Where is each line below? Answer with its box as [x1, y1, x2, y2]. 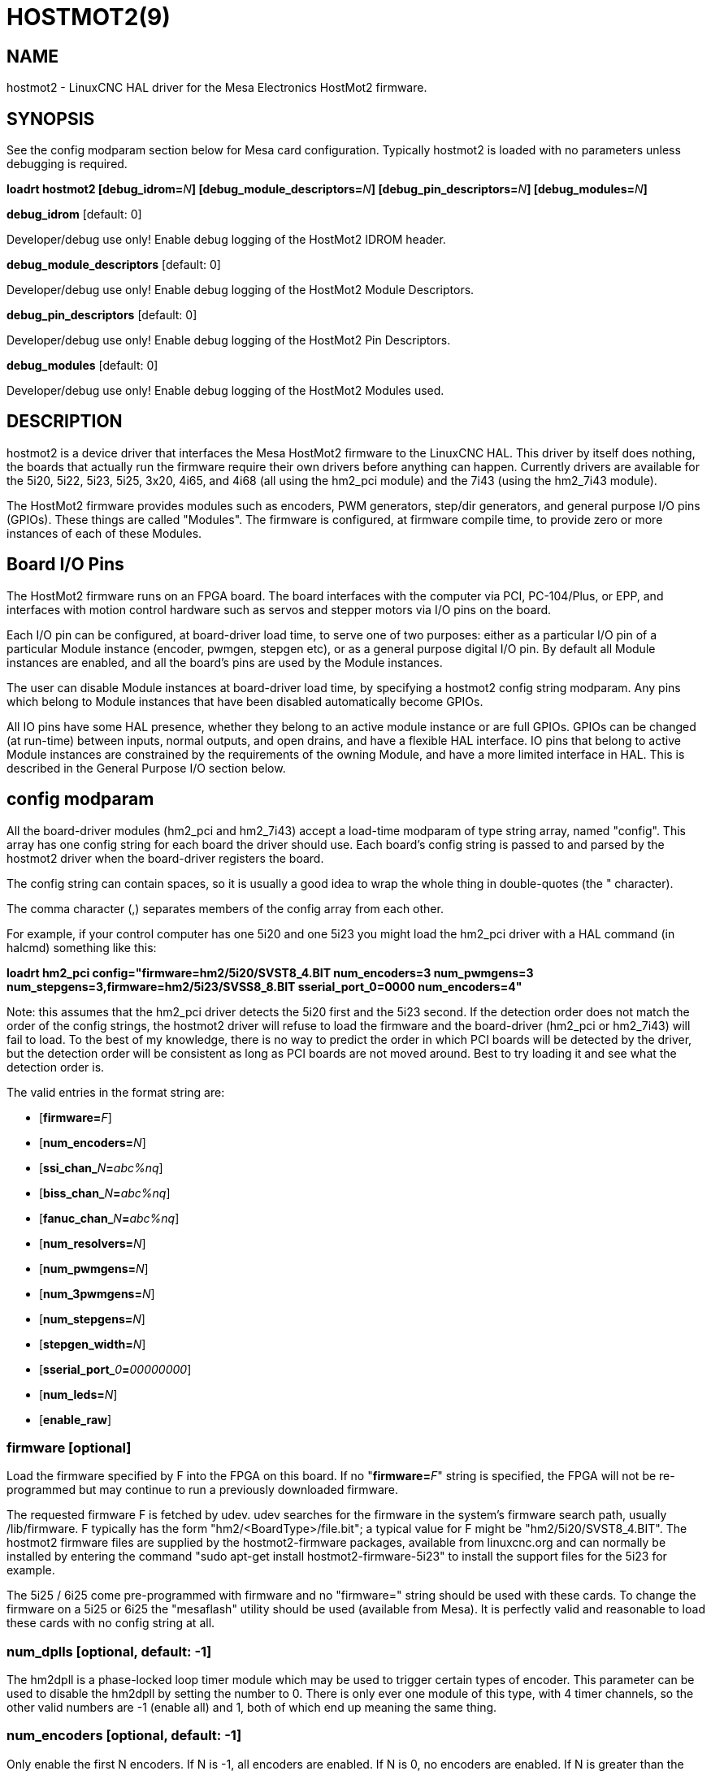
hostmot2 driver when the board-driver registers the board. [7, 851, 324, 865]
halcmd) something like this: [7, 940, 157, 955]
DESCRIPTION [7, 411, 123, 432]
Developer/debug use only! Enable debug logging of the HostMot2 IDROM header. [7, 232, 446, 247]
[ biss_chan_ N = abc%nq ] [39, 1185, 171, 1200]
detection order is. [7, 1059, 105, 1074]
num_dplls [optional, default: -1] [7, 1643, 212, 1660]
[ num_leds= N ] [39, 1387, 118, 1401]
